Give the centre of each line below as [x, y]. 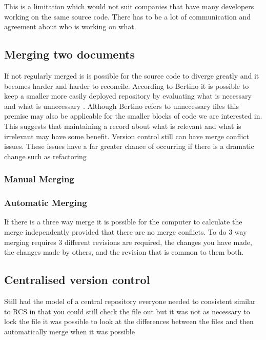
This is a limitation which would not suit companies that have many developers [129, 6]
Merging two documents [70, 54]
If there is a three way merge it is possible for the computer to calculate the [123, 222]
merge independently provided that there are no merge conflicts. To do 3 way [126, 231]
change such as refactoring [45, 156]
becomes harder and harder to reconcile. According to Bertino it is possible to [127, 86]
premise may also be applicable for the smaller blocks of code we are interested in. [133, 116]
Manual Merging [39, 179]
